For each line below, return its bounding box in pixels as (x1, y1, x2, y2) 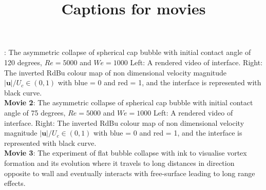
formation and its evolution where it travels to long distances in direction (4, 157, 235, 168)
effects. (4, 178, 26, 188)
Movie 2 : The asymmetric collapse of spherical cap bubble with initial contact (4, 97, 253, 108)
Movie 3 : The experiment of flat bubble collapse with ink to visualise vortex (4, 147, 247, 158)
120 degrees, (4, 56, 42, 67)
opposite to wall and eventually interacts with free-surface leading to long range (4, 167, 255, 178)
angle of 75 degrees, (4, 107, 66, 118)
